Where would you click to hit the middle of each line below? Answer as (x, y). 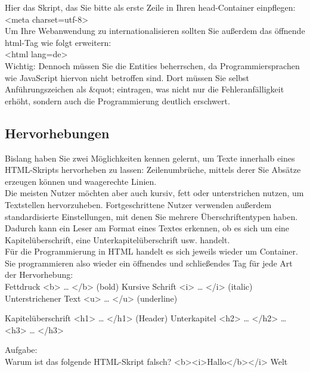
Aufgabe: (21, 350)
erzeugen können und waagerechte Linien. (81, 181)
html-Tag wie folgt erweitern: (58, 42)
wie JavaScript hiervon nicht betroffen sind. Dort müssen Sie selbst (127, 77)
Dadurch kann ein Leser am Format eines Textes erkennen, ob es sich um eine (147, 228)
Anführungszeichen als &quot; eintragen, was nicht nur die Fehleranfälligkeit (145, 89)
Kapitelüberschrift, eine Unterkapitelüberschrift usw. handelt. (117, 239)
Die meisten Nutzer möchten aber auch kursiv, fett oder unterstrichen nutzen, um (154, 193)
